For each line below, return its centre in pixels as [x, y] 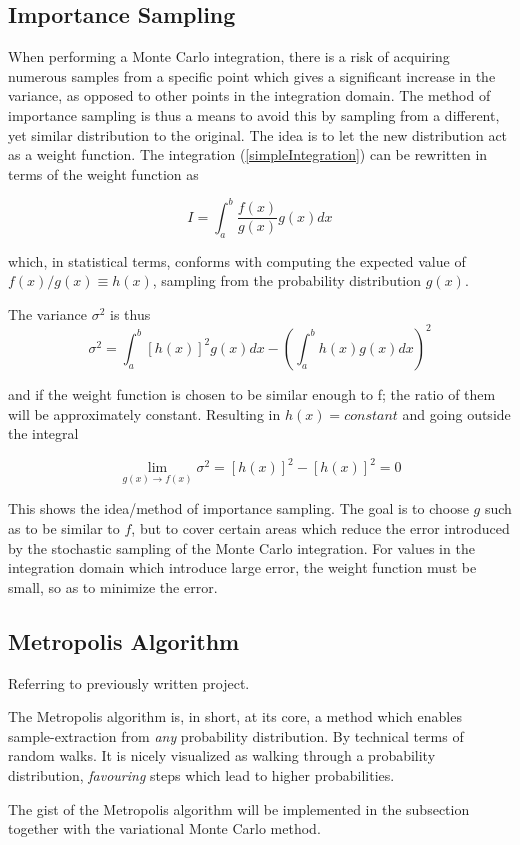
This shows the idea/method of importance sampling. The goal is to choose [238, 508]
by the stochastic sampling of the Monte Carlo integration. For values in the [241, 547]
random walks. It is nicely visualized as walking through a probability [222, 755]
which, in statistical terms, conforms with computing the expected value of [237, 260]
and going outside [456, 413]
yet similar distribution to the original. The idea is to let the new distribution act [258, 134]
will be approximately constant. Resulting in [144, 413]
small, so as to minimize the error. [113, 586]
